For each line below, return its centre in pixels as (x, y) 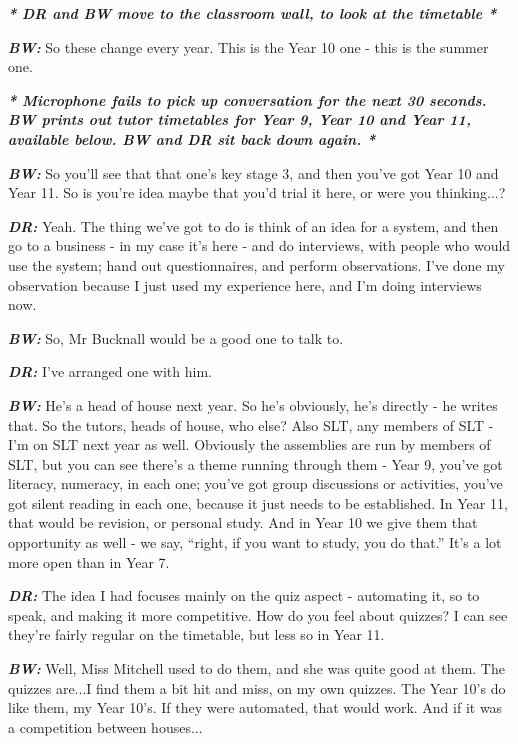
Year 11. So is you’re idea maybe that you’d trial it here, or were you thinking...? (257, 192)
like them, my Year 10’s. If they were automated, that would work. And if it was (255, 707)
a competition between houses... (105, 726)
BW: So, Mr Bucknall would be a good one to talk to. (176, 337)
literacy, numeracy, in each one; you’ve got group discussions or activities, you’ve (255, 483)
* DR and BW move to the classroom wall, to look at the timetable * (252, 13)
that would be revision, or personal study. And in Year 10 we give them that (243, 522)
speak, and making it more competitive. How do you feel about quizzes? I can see (258, 614)
